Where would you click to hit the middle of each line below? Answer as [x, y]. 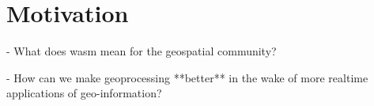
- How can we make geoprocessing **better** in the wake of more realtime [187, 77]
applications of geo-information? [84, 93]
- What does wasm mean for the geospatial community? [142, 51]
